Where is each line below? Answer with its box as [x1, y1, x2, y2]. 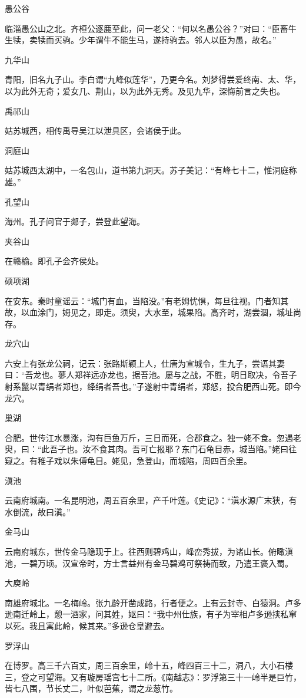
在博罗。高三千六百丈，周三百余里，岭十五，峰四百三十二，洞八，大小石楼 [5, 659, 293, 671]
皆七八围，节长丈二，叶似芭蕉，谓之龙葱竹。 [5, 682, 178, 694]
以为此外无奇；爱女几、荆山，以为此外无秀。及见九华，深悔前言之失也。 [5, 84, 285, 97]
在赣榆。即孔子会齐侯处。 [5, 255, 104, 267]
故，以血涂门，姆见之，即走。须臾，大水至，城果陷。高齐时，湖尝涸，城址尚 [5, 306, 301, 318]
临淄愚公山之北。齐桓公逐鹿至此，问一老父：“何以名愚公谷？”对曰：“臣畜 [5, 22, 288, 34]
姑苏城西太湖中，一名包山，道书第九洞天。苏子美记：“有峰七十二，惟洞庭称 [5, 164, 297, 176]
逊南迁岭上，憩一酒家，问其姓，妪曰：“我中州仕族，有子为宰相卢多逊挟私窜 [5, 608, 297, 620]
